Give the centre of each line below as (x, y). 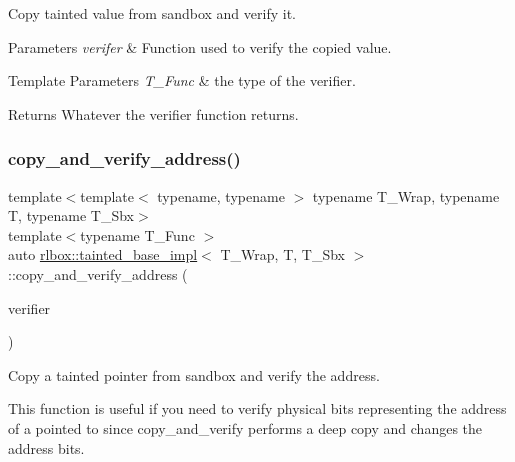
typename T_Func (137, 234)
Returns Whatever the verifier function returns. (153, 113)
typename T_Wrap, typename (406, 195)
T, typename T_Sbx (71, 215)
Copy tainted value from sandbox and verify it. (152, 13)
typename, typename (221, 195)
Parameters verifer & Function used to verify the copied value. (200, 46)
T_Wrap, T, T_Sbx (282, 254)
